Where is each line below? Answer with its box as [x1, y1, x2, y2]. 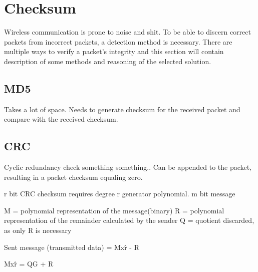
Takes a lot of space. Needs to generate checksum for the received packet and [4, 104, 240, 114]
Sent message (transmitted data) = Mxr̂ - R [4, 241, 139, 252]
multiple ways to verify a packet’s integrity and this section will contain [4, 46, 224, 57]
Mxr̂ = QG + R [4, 258, 54, 269]
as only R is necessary [4, 225, 72, 235]
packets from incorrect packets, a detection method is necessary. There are [4, 36, 232, 47]
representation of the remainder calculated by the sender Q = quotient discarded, [4, 215, 254, 225]
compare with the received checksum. [4, 114, 118, 124]
